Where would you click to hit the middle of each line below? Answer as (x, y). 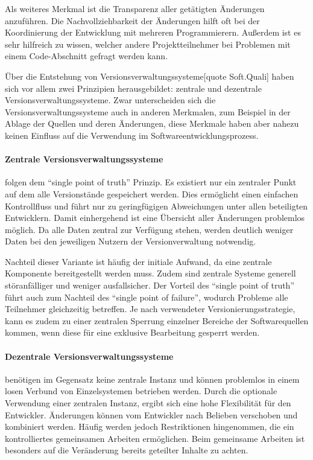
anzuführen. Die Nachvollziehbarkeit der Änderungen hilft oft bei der (132, 20)
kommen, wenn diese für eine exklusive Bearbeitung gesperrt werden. (132, 332)
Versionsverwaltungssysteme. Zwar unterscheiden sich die (110, 100)
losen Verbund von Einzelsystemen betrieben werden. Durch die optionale (141, 391)
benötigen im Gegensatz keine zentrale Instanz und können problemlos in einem (152, 379)
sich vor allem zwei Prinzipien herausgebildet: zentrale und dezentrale (133, 88)
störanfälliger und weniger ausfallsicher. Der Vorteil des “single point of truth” (150, 285)
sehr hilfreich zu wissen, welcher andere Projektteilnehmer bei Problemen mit (148, 44)
